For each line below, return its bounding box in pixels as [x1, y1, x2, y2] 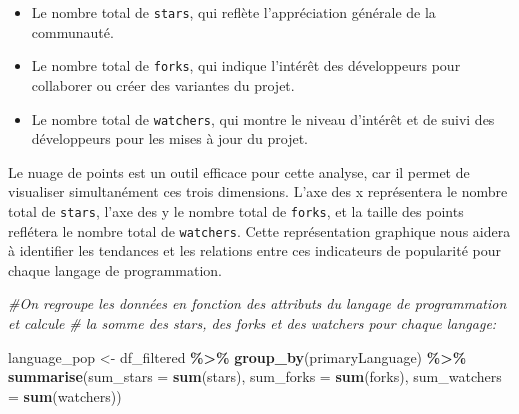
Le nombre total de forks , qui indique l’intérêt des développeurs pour [31, 55, 461, 76]
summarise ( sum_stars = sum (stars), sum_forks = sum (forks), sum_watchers [8, 366, 502, 387]
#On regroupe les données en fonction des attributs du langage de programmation [8, 293, 507, 314]
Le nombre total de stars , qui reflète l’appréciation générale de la [31, 2, 436, 22]
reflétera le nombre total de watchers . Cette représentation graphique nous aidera [8, 220, 511, 241]
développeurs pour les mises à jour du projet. [31, 128, 309, 149]
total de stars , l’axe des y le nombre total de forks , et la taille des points [8, 200, 464, 221]
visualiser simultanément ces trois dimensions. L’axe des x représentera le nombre [8, 181, 508, 202]
